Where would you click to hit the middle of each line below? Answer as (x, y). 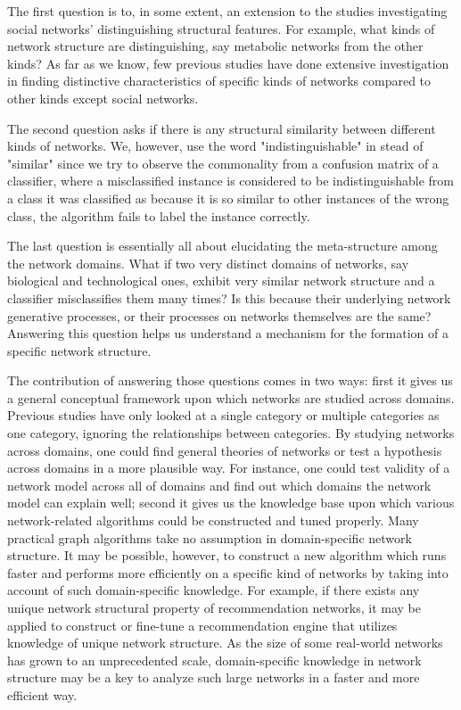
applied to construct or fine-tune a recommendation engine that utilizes (202, 625)
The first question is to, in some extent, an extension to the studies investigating (227, 11)
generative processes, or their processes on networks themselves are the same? (219, 315)
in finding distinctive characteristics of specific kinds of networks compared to (219, 81)
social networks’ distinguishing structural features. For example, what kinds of (221, 28)
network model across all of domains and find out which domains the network (219, 485)
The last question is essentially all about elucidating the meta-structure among (222, 246)
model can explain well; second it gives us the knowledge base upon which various (231, 503)
